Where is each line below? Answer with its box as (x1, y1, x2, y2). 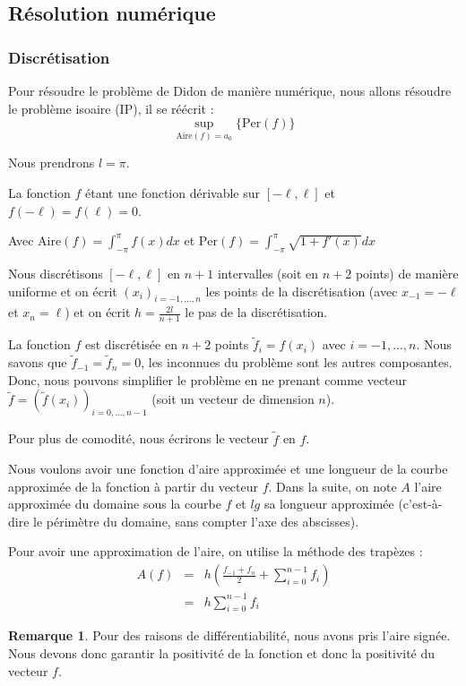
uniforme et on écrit (8, 281, 117, 300)
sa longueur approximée (263, 494, 394, 513)
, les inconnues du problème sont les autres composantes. (141, 353, 453, 372)
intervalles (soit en (217, 264, 319, 283)
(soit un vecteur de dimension (151, 390, 315, 408)
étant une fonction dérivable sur (85, 184, 261, 202)
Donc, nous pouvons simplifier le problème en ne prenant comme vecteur (8, 370, 408, 389)
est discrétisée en (85, 335, 177, 354)
